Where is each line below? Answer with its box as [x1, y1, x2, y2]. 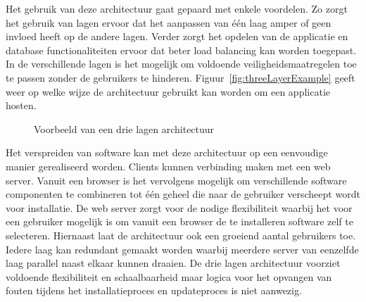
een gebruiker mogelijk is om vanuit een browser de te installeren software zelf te [6, 214, 353, 229]
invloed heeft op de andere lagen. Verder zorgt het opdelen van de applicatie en [6, 29, 348, 44]
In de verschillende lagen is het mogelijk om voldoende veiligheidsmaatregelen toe [6, 56, 357, 71]
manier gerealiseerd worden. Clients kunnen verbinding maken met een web [6, 158, 331, 173]
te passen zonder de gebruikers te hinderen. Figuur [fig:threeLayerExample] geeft [6, 70, 355, 84]
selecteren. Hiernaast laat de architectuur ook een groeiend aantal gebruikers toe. [6, 227, 356, 242]
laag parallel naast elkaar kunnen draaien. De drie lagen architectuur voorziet [6, 256, 341, 270]
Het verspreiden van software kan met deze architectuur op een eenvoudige [6, 145, 328, 160]
